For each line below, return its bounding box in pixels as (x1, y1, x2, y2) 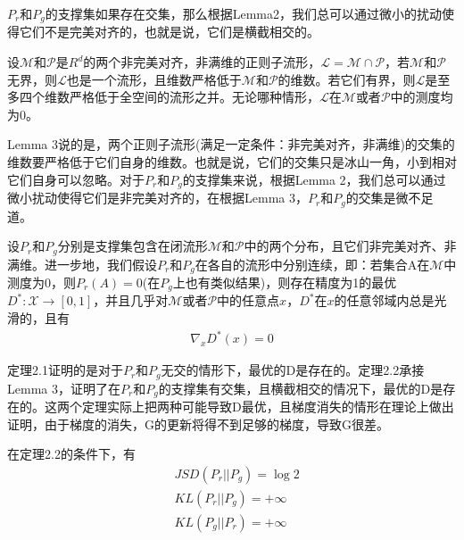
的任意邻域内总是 (334, 291, 435, 310)
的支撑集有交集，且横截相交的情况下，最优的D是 (158, 378, 443, 397)
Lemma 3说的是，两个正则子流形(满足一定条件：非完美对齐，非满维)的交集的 (7, 135, 455, 154)
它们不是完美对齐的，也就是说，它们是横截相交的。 (19, 22, 319, 41)
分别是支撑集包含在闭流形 (57, 237, 208, 255)
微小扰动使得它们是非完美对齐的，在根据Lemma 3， (7, 188, 308, 207)
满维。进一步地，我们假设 (7, 254, 157, 273)
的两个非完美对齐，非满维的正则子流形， (83, 53, 321, 71)
